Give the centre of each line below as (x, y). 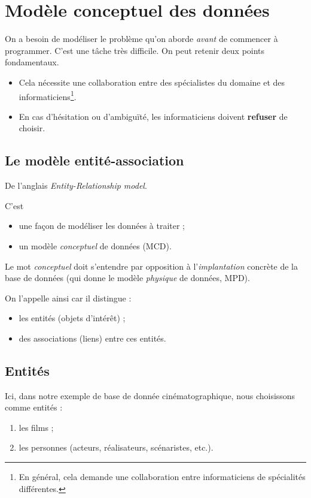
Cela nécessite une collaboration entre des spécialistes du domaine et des (152, 82)
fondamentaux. (32, 62)
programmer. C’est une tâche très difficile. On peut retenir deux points (135, 50)
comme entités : (34, 407)
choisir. (32, 128)
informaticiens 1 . (48, 95)
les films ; (36, 427)
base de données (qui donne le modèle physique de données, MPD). (127, 278)
